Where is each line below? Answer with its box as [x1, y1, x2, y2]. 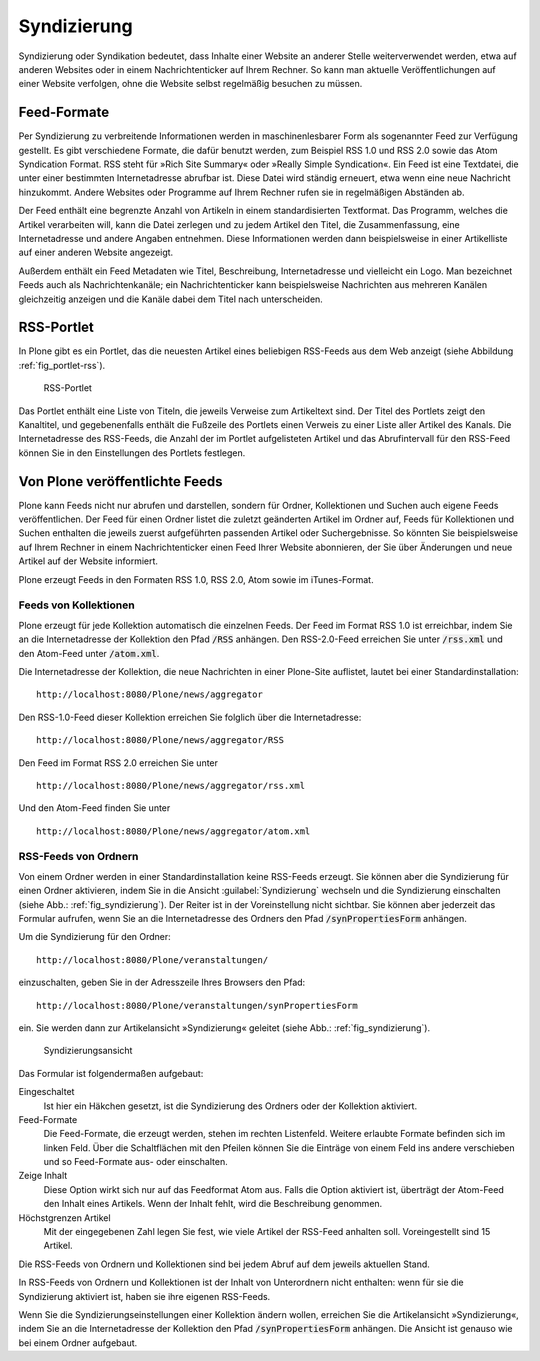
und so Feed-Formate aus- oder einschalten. [43, 1156, 229, 1168]
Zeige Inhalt [18, 1170, 68, 1182]
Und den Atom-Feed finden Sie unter [18, 802, 171, 814]
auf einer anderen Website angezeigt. [18, 246, 174, 259]
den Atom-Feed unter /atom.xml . [18, 647, 160, 659]
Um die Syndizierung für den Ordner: [18, 931, 172, 943]
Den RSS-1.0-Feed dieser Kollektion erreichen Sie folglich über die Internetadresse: [18, 711, 362, 723]
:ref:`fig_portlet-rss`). [18, 359, 106, 371]
